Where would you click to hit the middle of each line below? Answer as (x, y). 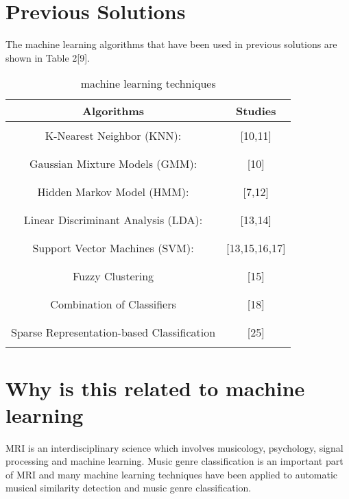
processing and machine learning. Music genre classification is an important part (174, 461)
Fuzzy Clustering (113, 276)
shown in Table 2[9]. (48, 57)
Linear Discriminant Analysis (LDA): (113, 220)
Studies (256, 111)
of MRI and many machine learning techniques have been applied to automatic (172, 474)
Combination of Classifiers (113, 304)
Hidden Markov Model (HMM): (113, 192)
